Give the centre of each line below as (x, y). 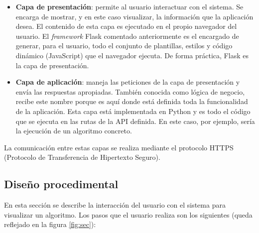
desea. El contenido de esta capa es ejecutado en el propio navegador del (126, 26)
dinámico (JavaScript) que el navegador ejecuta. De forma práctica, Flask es (132, 55)
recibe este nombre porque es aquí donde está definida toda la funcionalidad (132, 101)
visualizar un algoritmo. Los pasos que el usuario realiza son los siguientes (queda (128, 214)
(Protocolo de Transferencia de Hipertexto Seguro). (82, 157)
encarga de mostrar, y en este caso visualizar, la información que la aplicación (134, 16)
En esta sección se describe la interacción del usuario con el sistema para (115, 205)
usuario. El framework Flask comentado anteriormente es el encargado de (127, 36)
